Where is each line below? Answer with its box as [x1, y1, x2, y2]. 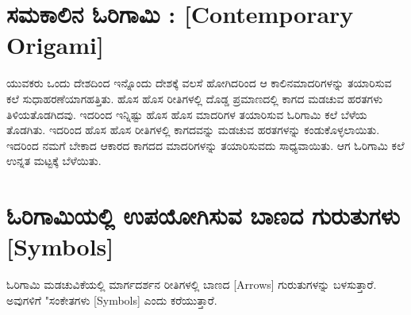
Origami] [6, 29, 104, 61]
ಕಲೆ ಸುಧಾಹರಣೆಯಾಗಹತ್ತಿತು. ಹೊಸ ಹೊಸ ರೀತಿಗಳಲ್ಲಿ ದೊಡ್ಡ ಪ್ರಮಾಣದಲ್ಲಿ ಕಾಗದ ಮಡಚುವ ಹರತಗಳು [6, 90, 383, 106]
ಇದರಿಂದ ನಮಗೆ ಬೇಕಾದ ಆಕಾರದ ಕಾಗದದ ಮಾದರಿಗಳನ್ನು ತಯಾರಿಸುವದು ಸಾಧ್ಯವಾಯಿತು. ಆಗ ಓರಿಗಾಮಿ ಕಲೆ [6, 136, 405, 153]
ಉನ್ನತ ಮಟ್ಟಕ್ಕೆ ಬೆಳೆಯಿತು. [6, 152, 102, 169]
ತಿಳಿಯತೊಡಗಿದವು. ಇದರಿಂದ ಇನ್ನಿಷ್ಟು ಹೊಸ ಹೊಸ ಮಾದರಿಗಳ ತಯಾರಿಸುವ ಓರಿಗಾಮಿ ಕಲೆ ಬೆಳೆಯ [6, 106, 367, 122]
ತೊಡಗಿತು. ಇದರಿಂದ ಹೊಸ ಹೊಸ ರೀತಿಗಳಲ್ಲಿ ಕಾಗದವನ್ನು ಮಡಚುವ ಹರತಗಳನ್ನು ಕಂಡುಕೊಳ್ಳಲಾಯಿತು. [6, 121, 380, 138]
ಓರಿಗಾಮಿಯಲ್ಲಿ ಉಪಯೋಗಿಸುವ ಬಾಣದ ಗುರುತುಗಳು [6, 199, 400, 232]
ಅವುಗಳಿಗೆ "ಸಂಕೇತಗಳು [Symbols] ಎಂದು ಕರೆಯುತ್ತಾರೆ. [6, 291, 217, 308]
